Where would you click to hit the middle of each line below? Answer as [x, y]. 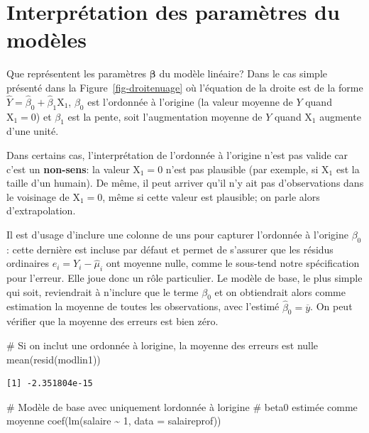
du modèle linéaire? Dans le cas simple [243, 73]
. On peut [331, 306]
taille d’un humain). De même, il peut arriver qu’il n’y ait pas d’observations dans [185, 183]
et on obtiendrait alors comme [280, 291]
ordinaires [28, 263]
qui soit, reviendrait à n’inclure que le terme [103, 291]
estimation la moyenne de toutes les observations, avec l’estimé [143, 306]
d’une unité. [33, 131]
